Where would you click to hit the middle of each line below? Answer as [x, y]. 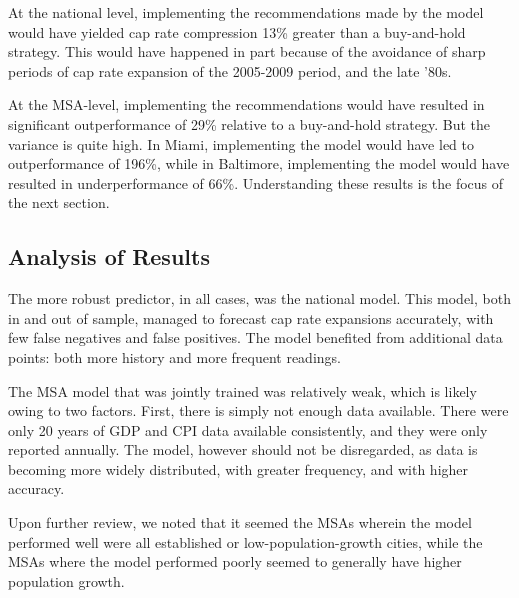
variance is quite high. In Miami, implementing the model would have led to [241, 143]
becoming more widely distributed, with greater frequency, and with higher [238, 468]
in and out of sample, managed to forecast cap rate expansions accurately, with [251, 317]
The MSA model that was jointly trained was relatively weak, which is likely [242, 390]
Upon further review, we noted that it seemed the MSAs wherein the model [240, 522]
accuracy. [36, 488]
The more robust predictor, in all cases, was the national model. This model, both [259, 298]
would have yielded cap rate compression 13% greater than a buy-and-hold [237, 31]
